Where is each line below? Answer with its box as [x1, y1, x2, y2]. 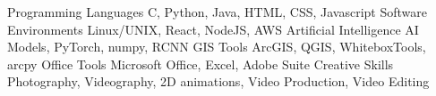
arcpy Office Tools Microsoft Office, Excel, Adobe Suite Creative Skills [7, 54, 394, 73]
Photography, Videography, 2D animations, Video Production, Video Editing [7, 72, 430, 91]
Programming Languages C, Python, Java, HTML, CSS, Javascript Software [7, 3, 427, 20]
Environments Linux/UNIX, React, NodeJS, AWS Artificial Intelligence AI [7, 20, 419, 38]
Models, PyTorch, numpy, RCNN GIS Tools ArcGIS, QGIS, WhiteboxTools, [7, 37, 426, 56]
